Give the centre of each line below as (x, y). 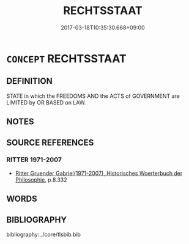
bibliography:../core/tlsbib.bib (44, 235)
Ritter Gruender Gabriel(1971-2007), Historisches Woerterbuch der (99, 173)
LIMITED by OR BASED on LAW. (46, 102)
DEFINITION (30, 81)
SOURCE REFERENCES (50, 142)
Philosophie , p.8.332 (41, 179)
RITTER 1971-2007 (34, 160)
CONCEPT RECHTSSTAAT (66, 58)
